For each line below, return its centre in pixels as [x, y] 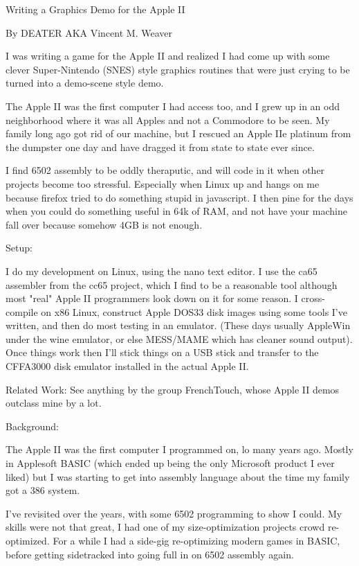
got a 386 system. [43, 490]
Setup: [19, 248]
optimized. [28, 540]
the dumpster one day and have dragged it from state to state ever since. [160, 147]
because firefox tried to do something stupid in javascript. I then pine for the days [179, 197]
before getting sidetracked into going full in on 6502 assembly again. [150, 554]
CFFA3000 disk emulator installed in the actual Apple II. [127, 366]
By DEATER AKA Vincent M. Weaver [89, 32]
